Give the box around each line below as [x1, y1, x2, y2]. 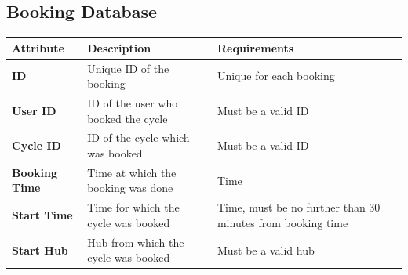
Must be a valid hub [217, 241, 315, 258]
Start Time [12, 207, 73, 223]
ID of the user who [87, 94, 178, 110]
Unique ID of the [87, 60, 169, 76]
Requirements [217, 39, 294, 56]
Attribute [12, 39, 64, 56]
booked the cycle [87, 110, 168, 126]
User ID [12, 102, 56, 118]
